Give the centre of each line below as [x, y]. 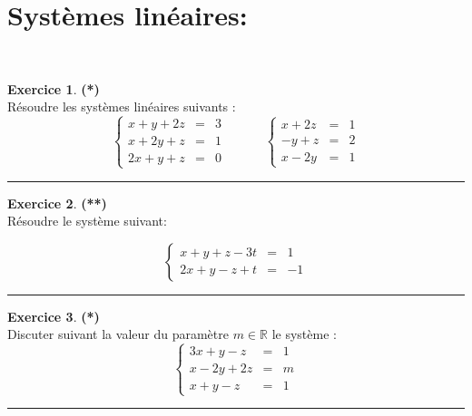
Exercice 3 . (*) [54, 316]
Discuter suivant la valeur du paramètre [118, 334]
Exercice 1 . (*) [54, 88]
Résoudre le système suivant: [87, 221]
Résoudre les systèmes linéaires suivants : [122, 106]
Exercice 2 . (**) [57, 203]
